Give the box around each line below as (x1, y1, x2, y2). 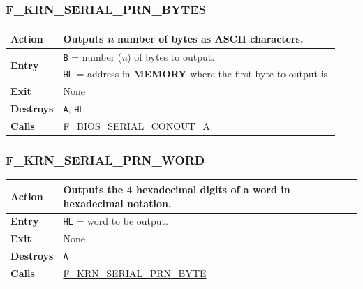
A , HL (63, 101, 84, 116)
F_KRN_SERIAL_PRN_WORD (6, 151, 205, 169)
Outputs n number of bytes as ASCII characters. (63, 31, 304, 45)
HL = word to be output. (63, 214, 168, 228)
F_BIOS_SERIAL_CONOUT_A (63, 119, 210, 133)
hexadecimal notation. (63, 195, 172, 210)
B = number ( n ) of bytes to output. (63, 49, 215, 64)
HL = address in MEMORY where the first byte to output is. (63, 66, 331, 81)
